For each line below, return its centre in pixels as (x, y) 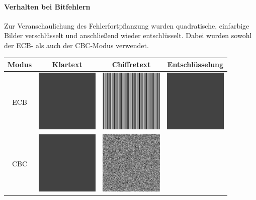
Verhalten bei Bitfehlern (47, 6)
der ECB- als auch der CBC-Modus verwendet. (76, 45)
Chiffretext (131, 64)
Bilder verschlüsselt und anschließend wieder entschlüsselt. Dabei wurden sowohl (128, 35)
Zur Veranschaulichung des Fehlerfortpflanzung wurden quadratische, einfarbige (127, 25)
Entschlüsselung (195, 64)
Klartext (67, 64)
